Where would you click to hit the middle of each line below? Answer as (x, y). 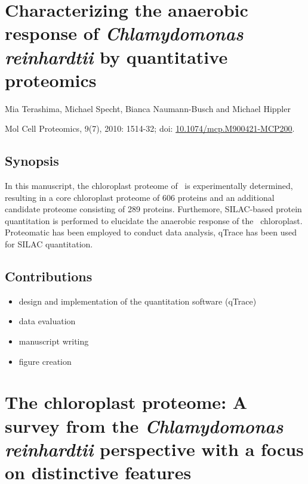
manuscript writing (54, 341)
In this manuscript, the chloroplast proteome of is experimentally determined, (149, 186)
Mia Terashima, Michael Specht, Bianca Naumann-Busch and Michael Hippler (148, 108)
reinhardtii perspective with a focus (154, 449)
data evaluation (47, 321)
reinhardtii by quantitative (116, 57)
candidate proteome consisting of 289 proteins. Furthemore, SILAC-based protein (153, 209)
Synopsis (32, 161)
